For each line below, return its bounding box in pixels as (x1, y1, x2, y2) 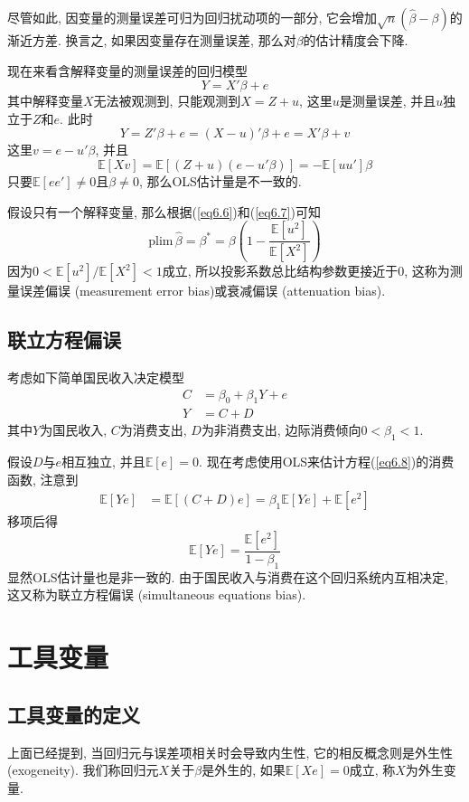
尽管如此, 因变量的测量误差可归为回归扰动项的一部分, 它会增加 (7, 8, 378, 26)
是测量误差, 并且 (339, 91, 436, 110)
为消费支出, (119, 420, 187, 439)
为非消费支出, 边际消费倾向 (201, 420, 361, 439)
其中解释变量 (7, 91, 83, 110)
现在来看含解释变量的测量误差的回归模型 (7, 61, 248, 80)
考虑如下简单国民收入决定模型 (7, 367, 184, 386)
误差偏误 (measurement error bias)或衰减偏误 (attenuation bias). (19, 281, 386, 300)
